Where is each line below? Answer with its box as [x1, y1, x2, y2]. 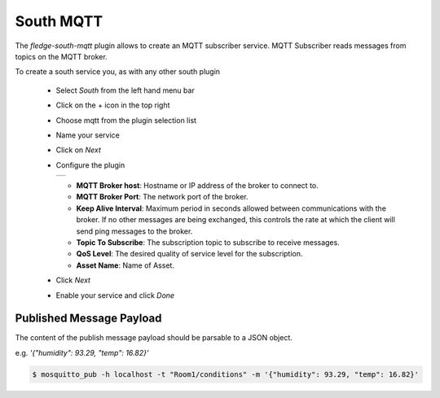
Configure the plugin [55, 160, 125, 170]
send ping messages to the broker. [76, 226, 193, 236]
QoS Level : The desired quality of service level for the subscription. [76, 249, 303, 259]
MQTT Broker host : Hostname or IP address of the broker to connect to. [76, 181, 319, 190]
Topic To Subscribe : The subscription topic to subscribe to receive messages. [76, 238, 340, 247]
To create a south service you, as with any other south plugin [15, 67, 220, 77]
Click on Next [55, 145, 102, 155]
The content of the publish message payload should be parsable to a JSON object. [15, 333, 293, 343]
